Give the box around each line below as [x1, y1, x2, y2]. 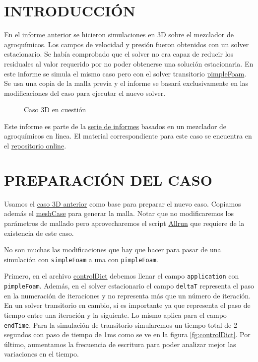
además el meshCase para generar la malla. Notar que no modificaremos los [4, 208, 234, 218]
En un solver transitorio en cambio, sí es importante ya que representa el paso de [4, 300, 251, 310]
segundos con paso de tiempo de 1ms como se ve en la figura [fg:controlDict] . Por [4, 329, 251, 340]
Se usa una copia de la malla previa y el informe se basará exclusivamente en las [4, 78, 248, 88]
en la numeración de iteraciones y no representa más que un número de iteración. [4, 290, 251, 300]
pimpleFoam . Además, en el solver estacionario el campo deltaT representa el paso [4, 281, 254, 291]
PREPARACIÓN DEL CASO [4, 169, 212, 190]
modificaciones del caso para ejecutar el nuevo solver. [4, 87, 166, 98]
